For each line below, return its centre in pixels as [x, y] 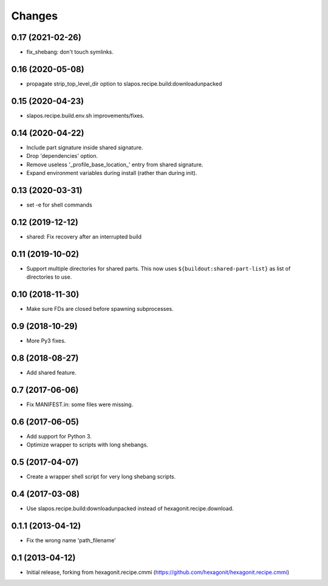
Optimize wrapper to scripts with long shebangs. [87, 445]
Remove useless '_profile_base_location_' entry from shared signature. [115, 165]
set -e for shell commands [59, 205]
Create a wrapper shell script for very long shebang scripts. [101, 476]
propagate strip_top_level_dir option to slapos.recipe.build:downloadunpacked [124, 83]
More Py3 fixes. [46, 341]
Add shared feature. [52, 372]
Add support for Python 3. [59, 436]
